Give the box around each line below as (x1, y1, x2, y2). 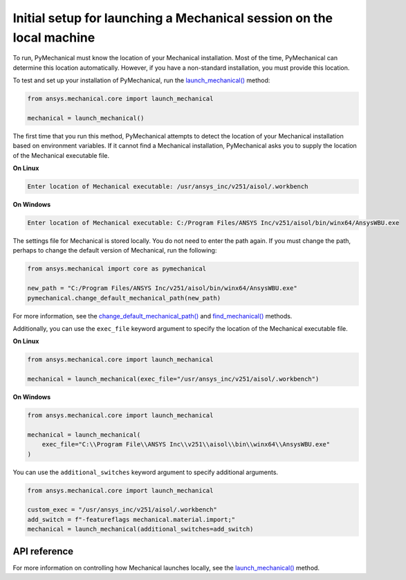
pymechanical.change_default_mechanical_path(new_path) (27, 294, 221, 302)
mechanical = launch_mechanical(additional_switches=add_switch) (27, 525, 254, 533)
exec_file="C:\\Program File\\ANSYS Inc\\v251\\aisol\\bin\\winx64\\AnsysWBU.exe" (41, 440, 331, 448)
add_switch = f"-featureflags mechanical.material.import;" (27, 516, 236, 523)
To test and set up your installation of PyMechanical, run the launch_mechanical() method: (12, 76, 270, 84)
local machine (12, 30, 95, 45)
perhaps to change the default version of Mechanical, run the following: (12, 246, 217, 255)
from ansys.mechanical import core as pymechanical (27, 265, 207, 273)
